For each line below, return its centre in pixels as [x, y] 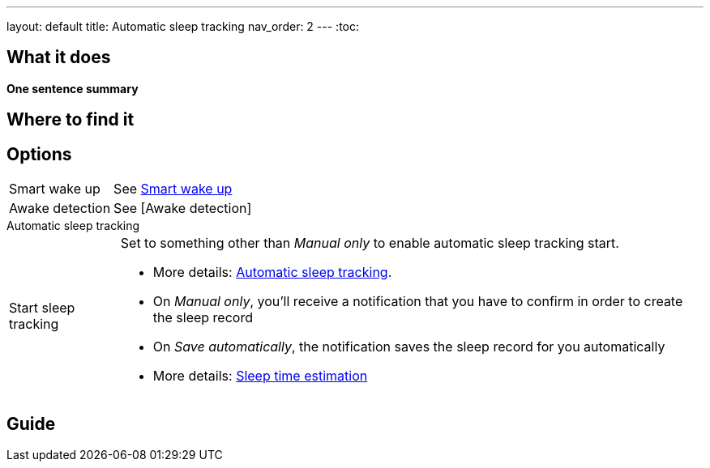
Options [39, 154]
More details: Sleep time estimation [260, 376]
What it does [59, 57]
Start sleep [42, 308]
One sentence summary [73, 88]
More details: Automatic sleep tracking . [272, 272]
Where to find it [71, 120]
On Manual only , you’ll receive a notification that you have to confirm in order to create [418, 302]
